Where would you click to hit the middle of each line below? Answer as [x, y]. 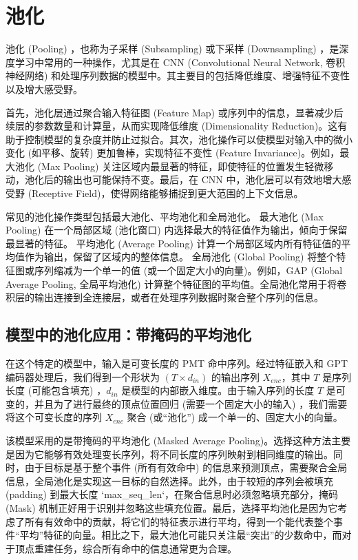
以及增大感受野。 [44, 89]
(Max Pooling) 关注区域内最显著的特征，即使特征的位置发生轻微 [181, 166]
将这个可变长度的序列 [54, 417]
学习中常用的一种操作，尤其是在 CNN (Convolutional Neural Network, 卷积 [180, 62]
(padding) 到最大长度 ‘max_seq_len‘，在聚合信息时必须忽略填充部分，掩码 [172, 494]
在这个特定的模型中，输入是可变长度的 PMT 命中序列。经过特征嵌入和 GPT [177, 363]
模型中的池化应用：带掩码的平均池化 [128, 334]
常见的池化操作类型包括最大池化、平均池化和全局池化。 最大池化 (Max [165, 216]
